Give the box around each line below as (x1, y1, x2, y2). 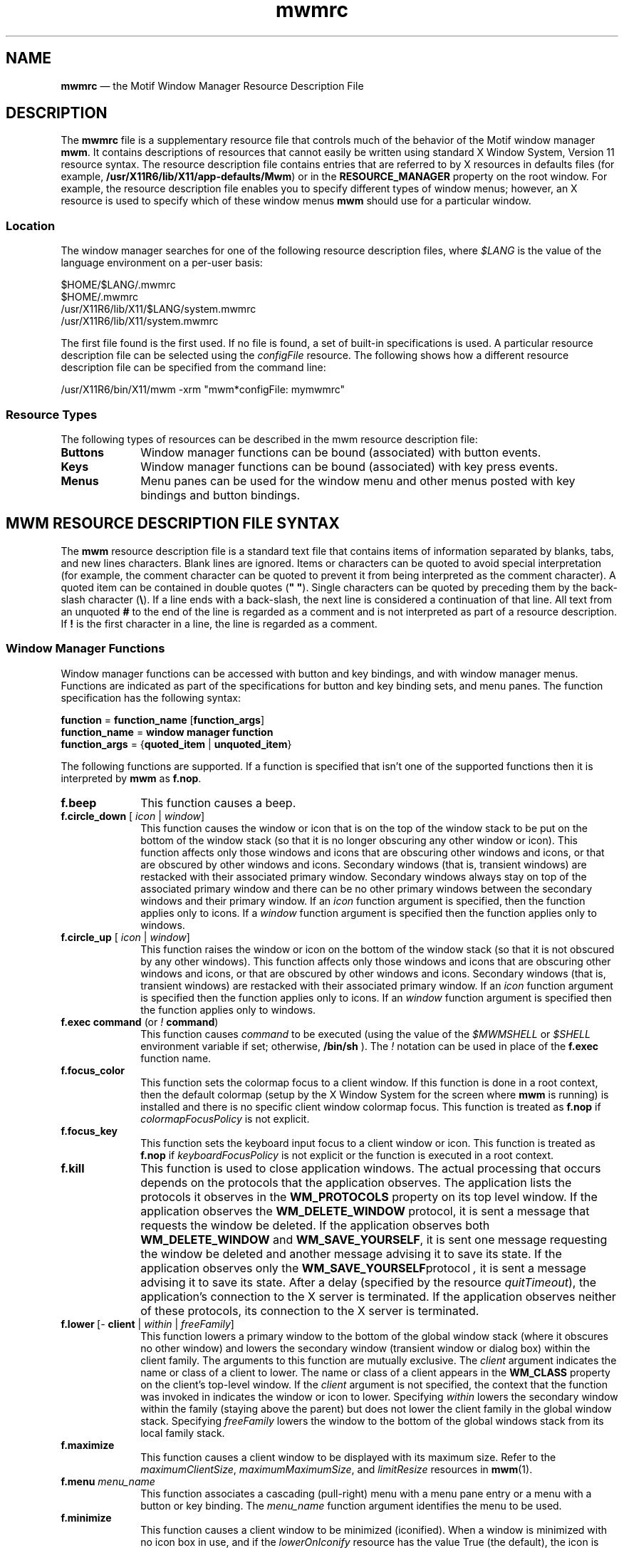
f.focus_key (61, 1124, 118, 1137)
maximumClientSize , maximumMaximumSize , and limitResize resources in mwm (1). (140, 1463, 533, 1475)
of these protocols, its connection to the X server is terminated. (140, 1303, 479, 1318)
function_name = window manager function (61, 725, 274, 738)
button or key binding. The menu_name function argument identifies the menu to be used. (140, 1499, 562, 1512)
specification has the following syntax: (61, 691, 241, 704)
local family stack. (140, 1426, 225, 1439)
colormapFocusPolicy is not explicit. (140, 1112, 310, 1125)
